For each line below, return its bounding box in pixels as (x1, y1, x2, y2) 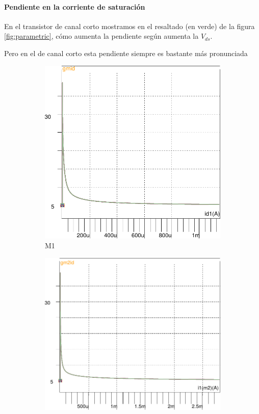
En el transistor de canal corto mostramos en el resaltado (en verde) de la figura (4, 20, 255, 31)
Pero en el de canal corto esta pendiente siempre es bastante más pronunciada (4, 47, 248, 58)
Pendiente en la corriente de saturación (4, 1, 145, 12)
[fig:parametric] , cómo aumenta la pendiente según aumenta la (4, 31, 199, 41)
